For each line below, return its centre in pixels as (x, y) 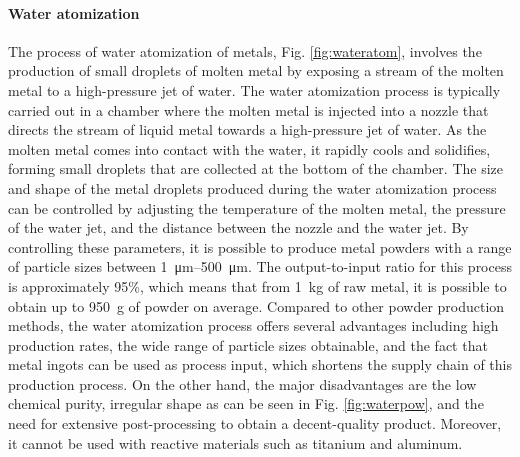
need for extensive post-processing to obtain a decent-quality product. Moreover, (255, 423)
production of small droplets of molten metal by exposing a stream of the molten (256, 70)
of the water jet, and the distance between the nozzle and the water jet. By (238, 227)
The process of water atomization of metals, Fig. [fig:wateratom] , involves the (245, 50)
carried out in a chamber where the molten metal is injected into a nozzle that (248, 109)
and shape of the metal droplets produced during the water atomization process (252, 187)
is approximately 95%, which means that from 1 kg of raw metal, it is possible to (257, 285)
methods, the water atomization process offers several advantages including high (253, 325)
